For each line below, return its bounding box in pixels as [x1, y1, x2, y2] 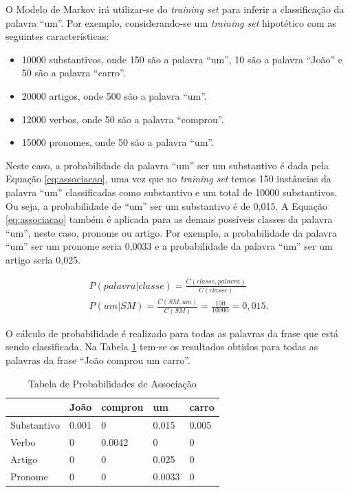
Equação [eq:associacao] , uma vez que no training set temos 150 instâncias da [6, 171, 331, 186]
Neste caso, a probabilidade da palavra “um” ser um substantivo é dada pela [6, 158, 329, 172]
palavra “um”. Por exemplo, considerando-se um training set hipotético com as [6, 15, 336, 30]
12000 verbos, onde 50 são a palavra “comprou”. [21, 111, 224, 126]
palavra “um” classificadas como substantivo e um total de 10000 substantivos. [6, 184, 338, 199]
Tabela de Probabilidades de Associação [28, 376, 197, 390]
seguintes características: [6, 29, 109, 43]
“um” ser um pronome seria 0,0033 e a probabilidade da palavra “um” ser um [6, 239, 333, 253]
